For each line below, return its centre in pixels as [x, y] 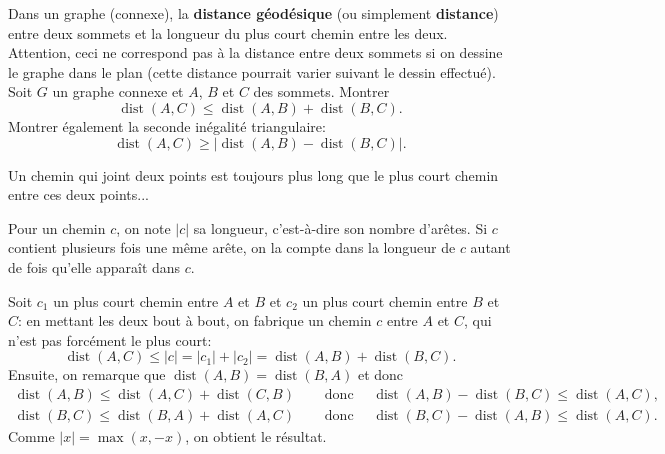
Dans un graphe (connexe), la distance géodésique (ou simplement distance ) [253, 13]
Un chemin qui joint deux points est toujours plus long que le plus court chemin [253, 174]
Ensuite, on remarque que [87, 374]
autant [490, 247]
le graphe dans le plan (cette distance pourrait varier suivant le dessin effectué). [252, 71]
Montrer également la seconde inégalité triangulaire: [167, 125]
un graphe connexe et [118, 91]
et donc [380, 374]
